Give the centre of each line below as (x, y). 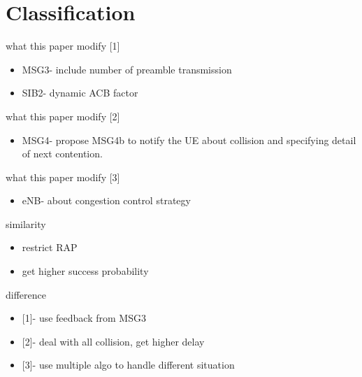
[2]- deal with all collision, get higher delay (113, 341)
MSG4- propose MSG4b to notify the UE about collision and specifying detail (189, 140)
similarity (26, 223)
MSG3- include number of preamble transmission (127, 69)
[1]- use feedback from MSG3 (84, 318)
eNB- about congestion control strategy (106, 200)
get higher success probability (85, 271)
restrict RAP (50, 247)
